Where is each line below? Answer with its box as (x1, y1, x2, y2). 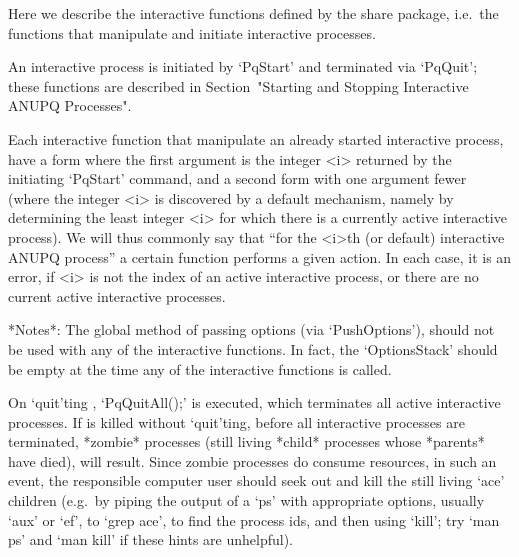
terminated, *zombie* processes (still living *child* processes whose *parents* (8, 431, 485, 452)
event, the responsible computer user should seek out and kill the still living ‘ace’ (8, 470, 505, 491)
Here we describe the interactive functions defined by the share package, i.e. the (8, 3, 499, 23)
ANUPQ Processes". (8, 95, 132, 116)
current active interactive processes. (8, 285, 226, 306)
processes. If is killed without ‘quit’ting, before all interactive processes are (8, 411, 465, 432)
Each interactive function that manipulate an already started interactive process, (8, 128, 504, 149)
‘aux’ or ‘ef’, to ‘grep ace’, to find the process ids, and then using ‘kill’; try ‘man (8, 509, 500, 530)
